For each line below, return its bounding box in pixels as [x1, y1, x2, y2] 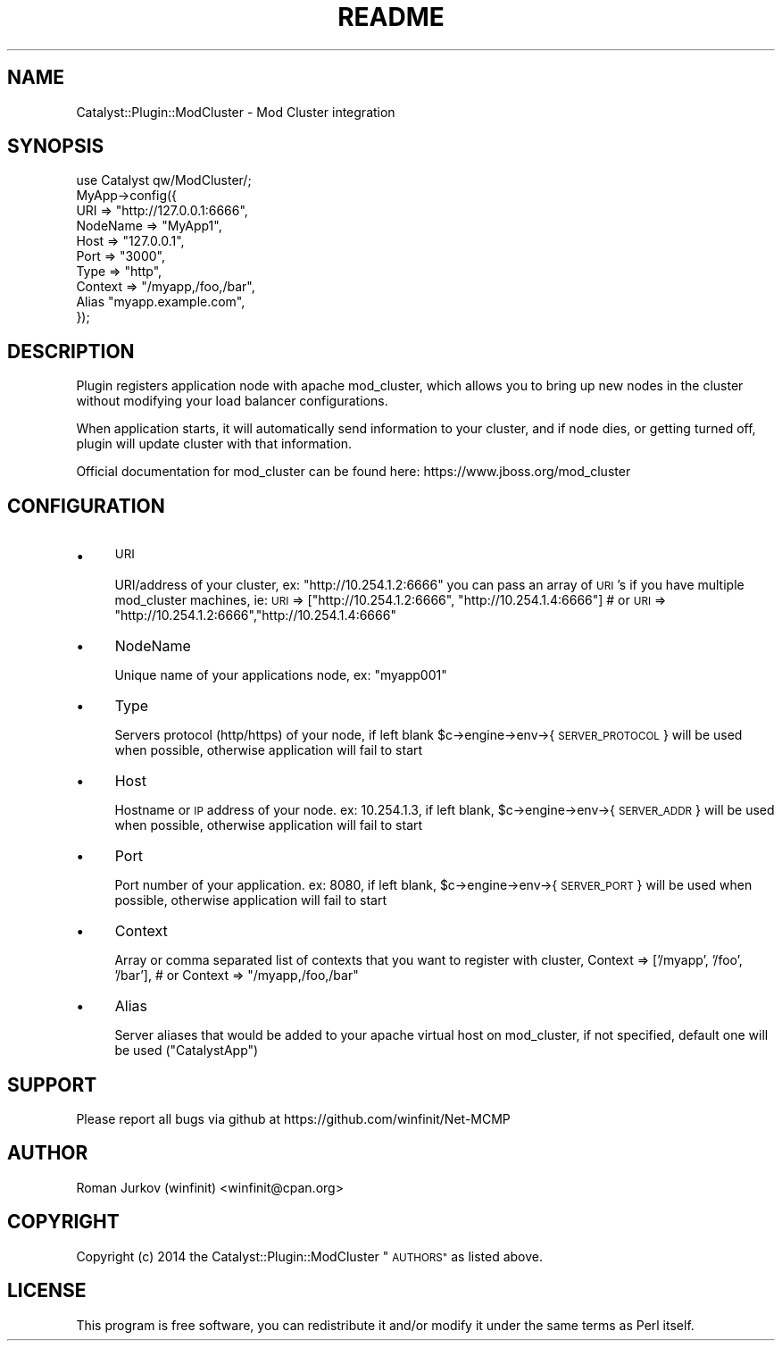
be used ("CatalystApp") [114, 1042, 259, 1059]
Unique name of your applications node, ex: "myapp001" [114, 667, 447, 683]
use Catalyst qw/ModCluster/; [76, 172, 252, 188]
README [337, 2, 445, 32]
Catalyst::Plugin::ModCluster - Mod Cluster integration [76, 104, 395, 120]
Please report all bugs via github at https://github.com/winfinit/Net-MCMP [76, 1110, 511, 1126]
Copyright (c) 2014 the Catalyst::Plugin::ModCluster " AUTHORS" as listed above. [76, 1248, 544, 1264]
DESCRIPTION [7, 339, 135, 363]
